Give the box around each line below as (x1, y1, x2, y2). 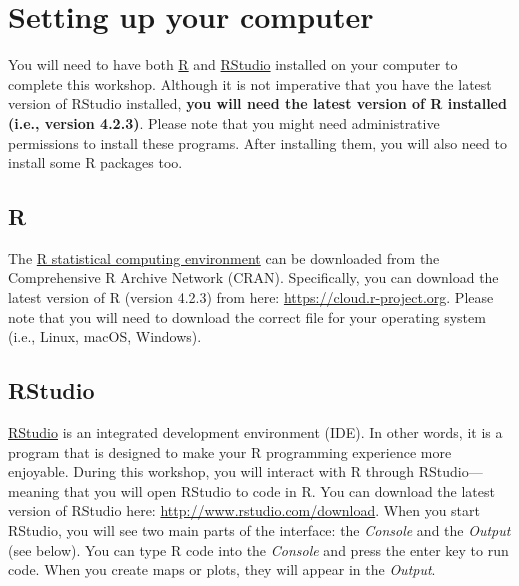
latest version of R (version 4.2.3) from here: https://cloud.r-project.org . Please (8, 287, 494, 308)
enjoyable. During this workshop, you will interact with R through (8, 461, 414, 482)
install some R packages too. (8, 152, 183, 173)
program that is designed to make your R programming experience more (8, 441, 452, 462)
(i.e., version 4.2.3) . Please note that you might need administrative (8, 112, 440, 133)
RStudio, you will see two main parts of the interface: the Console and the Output (8, 520, 511, 541)
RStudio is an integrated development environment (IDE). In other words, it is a (8, 422, 503, 443)
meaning (8, 480, 60, 501)
